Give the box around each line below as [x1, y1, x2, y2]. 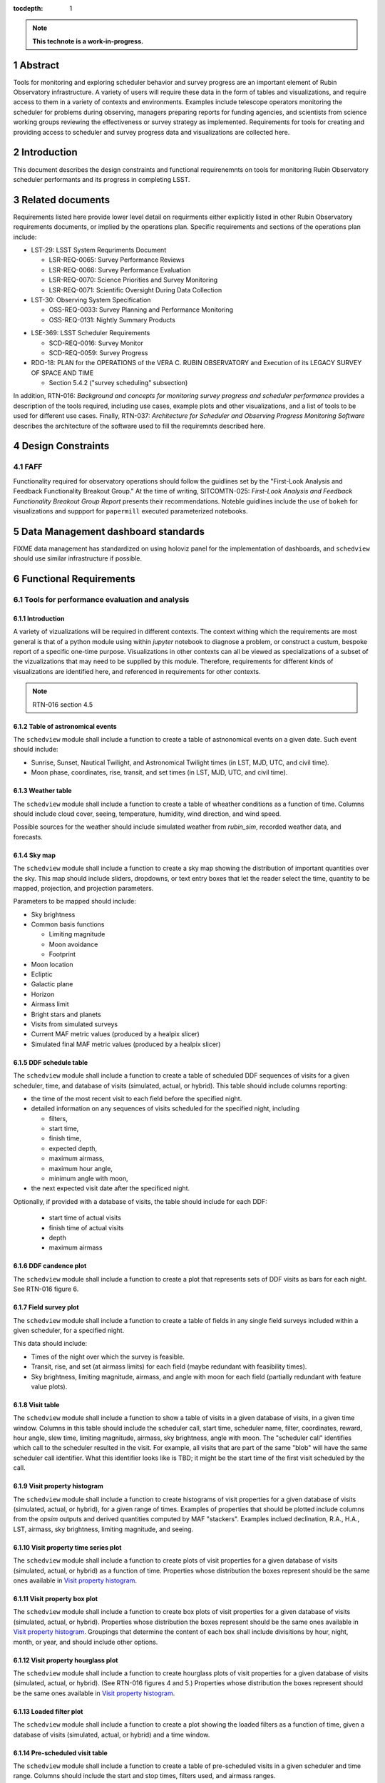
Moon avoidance [48, 940, 98, 949]
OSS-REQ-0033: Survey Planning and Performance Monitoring [48, 305, 234, 314]
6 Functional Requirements [13, 573, 135, 585]
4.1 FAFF [13, 462, 43, 472]
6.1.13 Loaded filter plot [13, 1707, 83, 1715]
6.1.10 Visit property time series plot [13, 1543, 122, 1551]
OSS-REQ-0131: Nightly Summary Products [48, 315, 176, 324]
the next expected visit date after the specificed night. [31, 1184, 190, 1192]
